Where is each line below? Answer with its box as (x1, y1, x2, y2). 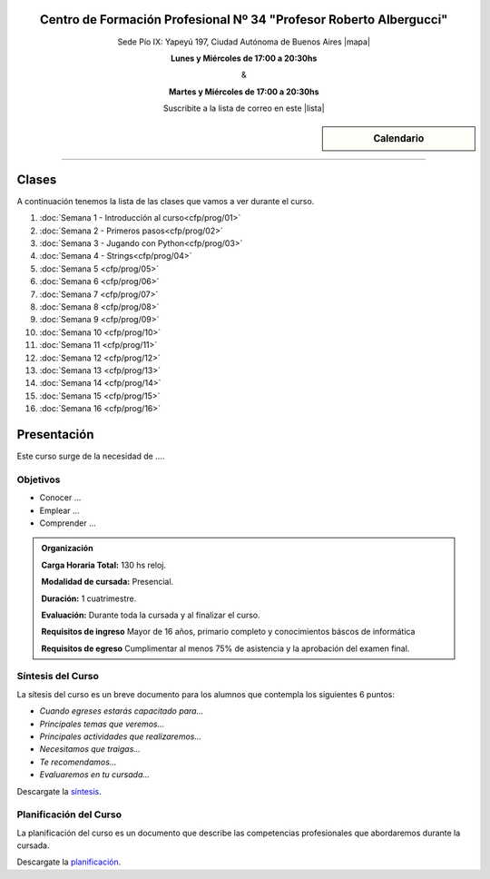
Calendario (373, 133, 425, 145)
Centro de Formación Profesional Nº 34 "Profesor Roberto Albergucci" (39, 12, 448, 27)
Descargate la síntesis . (16, 785, 102, 796)
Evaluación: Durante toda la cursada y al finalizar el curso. (41, 609, 260, 620)
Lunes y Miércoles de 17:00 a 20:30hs (171, 53, 318, 64)
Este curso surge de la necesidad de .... (16, 450, 165, 462)
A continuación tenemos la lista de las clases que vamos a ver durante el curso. (16, 195, 315, 206)
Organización (41, 543, 94, 554)
